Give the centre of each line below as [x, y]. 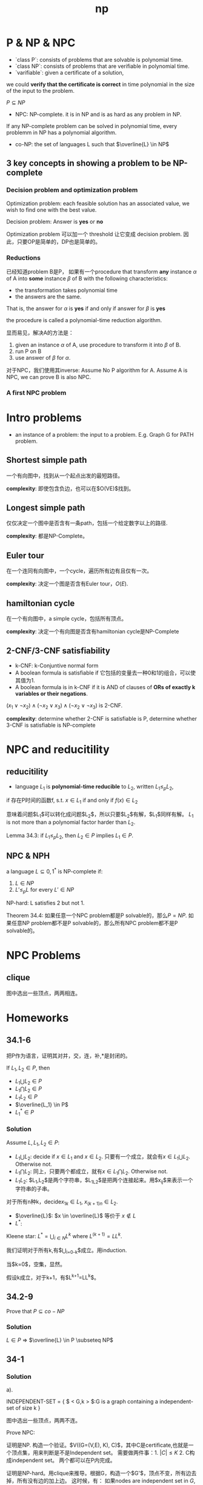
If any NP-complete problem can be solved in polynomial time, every [92, 126]
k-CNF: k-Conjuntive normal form [57, 665]
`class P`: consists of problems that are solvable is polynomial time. [99, 59]
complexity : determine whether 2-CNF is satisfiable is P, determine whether [101, 718]
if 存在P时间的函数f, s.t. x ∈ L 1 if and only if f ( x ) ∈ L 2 [72, 801]
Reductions [24, 258]
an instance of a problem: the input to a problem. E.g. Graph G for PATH [104, 434]
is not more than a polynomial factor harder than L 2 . [71, 823]
